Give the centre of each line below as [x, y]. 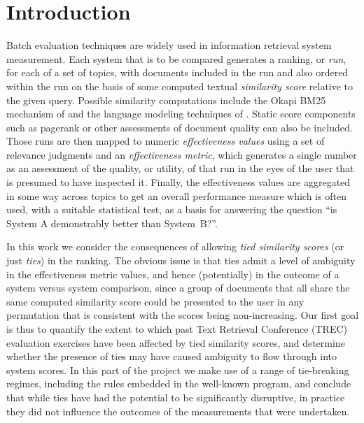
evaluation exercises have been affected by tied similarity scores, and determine [176, 342]
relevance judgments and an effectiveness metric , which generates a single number [182, 154]
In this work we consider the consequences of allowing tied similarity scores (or [175, 246]
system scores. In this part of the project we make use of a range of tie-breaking [178, 370]
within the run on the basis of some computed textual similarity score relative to [180, 86]
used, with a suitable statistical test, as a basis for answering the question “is [172, 209]
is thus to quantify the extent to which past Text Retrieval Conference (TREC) [177, 329]
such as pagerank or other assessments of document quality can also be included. [180, 127]
